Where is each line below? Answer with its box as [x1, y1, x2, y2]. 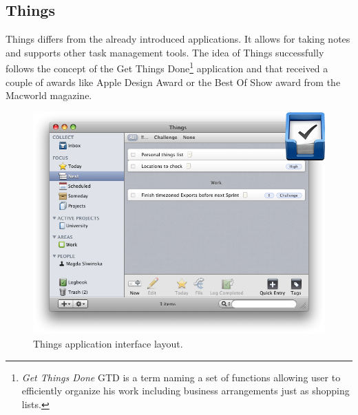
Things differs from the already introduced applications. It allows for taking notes [6, 32, 350, 46]
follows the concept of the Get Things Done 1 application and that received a [6, 59, 328, 76]
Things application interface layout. [33, 336, 183, 350]
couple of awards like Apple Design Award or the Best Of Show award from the [6, 74, 341, 89]
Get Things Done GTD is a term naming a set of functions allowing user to [21, 370, 341, 384]
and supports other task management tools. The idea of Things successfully [6, 45, 324, 59]
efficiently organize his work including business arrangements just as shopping [21, 383, 350, 398]
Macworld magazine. [6, 88, 92, 103]
